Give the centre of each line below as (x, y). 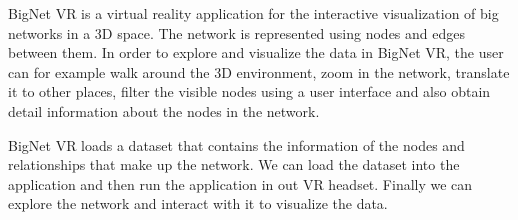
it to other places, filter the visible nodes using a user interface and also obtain (249, 91)
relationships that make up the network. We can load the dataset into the (234, 164)
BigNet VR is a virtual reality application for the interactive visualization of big (253, 13)
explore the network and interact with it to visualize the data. (198, 203)
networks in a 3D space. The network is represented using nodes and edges (237, 32)
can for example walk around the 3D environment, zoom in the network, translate (259, 71)
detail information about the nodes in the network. (164, 110)
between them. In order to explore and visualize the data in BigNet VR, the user (256, 52)
